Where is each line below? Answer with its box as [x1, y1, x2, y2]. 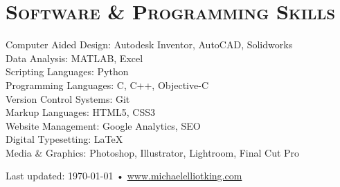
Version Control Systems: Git [6, 91, 130, 106]
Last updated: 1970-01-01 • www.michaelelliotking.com [6, 168, 242, 183]
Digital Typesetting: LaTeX [6, 132, 123, 146]
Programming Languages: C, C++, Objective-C [6, 77, 208, 92]
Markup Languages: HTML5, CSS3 [6, 105, 155, 119]
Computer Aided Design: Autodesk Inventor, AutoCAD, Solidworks [6, 37, 293, 52]
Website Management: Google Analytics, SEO [6, 118, 201, 132]
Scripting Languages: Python [6, 64, 129, 79]
